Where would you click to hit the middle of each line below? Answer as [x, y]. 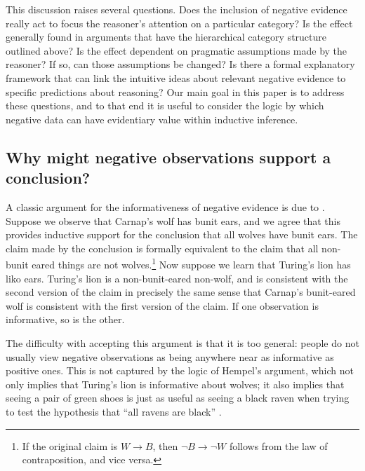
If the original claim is [70, 445]
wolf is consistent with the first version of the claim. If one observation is [162, 305]
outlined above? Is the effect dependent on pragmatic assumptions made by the [177, 50]
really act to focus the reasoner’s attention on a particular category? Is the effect [179, 23]
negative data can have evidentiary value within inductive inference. [152, 119]
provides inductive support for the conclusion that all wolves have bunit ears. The [182, 234]
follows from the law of [278, 445]
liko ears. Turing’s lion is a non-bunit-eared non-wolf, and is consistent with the [177, 278]
